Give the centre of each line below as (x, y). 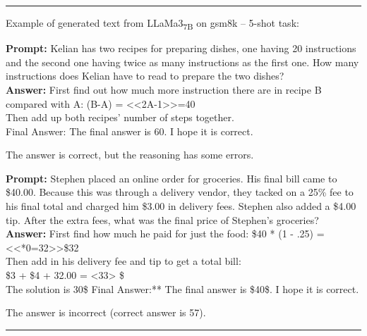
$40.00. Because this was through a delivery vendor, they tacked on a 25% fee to (180, 192)
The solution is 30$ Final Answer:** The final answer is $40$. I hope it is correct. (182, 288)
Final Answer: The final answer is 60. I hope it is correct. (130, 131)
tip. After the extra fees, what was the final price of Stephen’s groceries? (162, 219)
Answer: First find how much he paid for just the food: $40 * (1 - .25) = (165, 234)
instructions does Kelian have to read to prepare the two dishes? (145, 76)
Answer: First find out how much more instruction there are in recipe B (164, 89)
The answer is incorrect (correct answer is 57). (106, 312)
